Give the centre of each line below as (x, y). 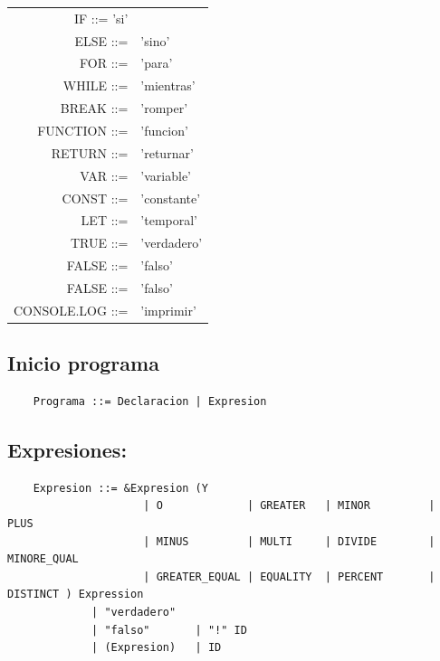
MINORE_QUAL (43, 559)
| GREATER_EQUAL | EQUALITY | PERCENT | (289, 576)
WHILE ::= (96, 85)
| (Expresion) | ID (157, 648)
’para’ (157, 63)
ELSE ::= (101, 40)
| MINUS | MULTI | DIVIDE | (289, 541)
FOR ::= (104, 63)
